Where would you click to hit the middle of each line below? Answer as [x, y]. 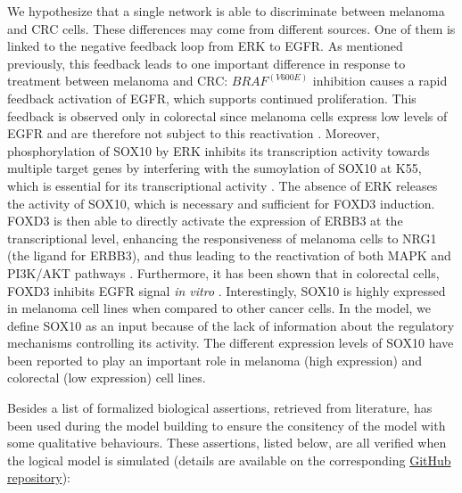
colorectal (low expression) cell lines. [107, 378]
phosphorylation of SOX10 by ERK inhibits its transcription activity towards [219, 150]
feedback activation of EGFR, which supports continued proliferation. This [212, 98]
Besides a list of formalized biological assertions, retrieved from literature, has [220, 408]
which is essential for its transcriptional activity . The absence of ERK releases [223, 185]
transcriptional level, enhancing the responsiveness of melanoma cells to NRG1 [222, 238]
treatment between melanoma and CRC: [118, 81]
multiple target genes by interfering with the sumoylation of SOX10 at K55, [214, 168]
